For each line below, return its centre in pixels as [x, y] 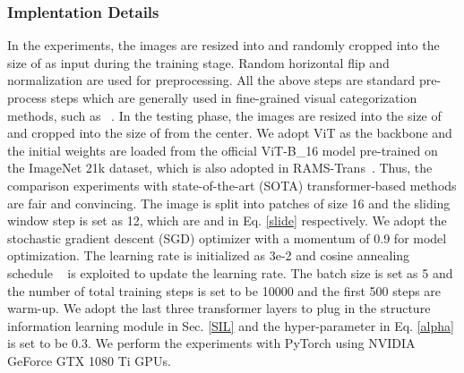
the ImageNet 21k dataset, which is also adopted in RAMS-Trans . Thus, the [220, 168]
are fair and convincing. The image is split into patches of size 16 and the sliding [229, 203]
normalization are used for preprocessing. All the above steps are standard [211, 80]
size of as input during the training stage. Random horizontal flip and [198, 62]
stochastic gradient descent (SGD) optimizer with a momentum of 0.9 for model [227, 237]
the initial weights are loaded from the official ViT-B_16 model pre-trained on [223, 150]
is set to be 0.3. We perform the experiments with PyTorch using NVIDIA [211, 343]
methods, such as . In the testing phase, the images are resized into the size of [224, 115]
